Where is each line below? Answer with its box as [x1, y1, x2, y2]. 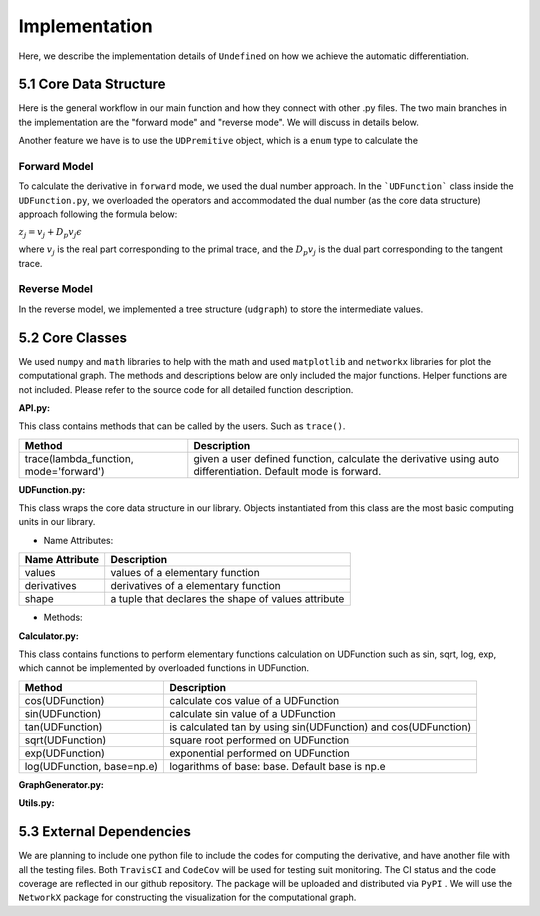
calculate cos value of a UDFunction [169, 693, 340, 707]
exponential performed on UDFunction [169, 746, 350, 760]
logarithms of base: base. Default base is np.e [169, 759, 386, 773]
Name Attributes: [43, 534, 114, 546]
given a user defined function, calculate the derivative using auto [193, 451, 500, 465]
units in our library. [18, 516, 96, 528]
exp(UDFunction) [24, 746, 105, 760]
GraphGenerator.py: [18, 778, 104, 790]
